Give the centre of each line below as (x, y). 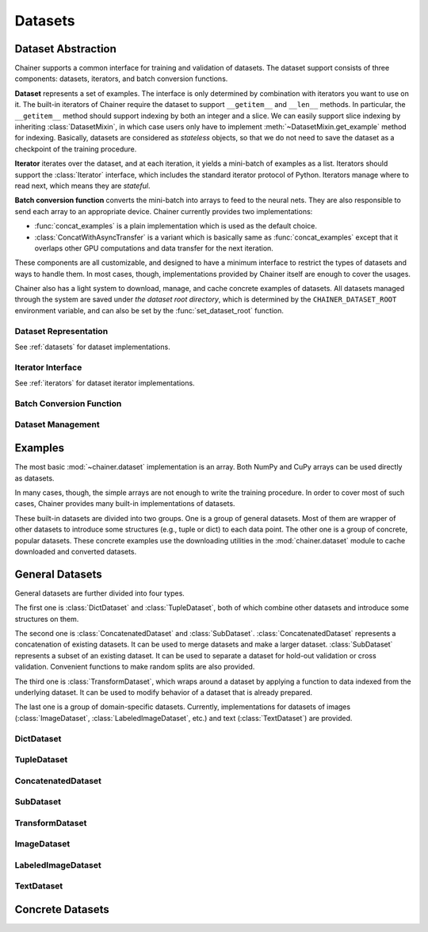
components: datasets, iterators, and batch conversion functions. (121, 79)
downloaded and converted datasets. (76, 551)
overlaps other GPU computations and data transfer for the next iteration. (154, 248)
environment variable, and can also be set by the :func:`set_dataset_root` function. (149, 310)
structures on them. (47, 619)
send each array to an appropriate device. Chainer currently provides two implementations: (164, 211)
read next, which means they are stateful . (82, 186)
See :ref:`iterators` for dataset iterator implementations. (105, 383)
